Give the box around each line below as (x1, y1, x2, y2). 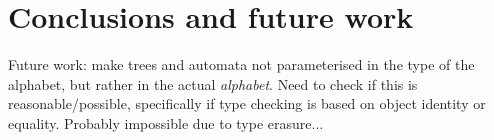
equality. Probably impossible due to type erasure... (8, 112, 324, 133)
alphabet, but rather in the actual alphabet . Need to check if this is (8, 73, 418, 94)
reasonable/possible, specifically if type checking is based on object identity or (8, 93, 486, 114)
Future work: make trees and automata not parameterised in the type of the (8, 54, 475, 75)
